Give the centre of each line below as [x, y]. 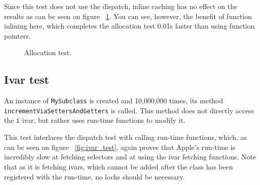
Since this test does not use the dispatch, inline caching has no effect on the [121, 6]
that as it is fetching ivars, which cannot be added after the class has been [119, 166]
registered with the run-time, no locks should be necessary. [95, 176]
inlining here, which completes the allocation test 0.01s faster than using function [129, 26]
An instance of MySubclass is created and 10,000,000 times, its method [114, 101]
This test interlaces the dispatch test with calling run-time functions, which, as [125, 137]
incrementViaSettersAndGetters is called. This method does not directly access [129, 110]
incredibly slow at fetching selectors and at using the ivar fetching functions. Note [130, 157]
